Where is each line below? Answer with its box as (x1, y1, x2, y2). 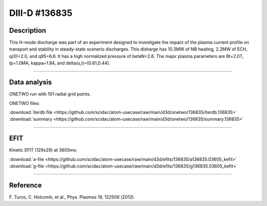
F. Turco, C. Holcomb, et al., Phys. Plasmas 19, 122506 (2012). (9, 194, 135, 200)
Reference (9, 181, 42, 189)
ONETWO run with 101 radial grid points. (9, 91, 91, 97)
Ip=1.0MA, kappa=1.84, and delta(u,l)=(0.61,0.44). (9, 60, 111, 66)
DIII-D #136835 (9, 7, 73, 18)
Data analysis (9, 78, 52, 87)
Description (9, 26, 46, 35)
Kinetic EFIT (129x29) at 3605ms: (9, 147, 78, 153)
